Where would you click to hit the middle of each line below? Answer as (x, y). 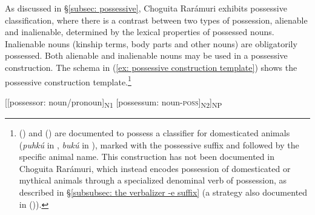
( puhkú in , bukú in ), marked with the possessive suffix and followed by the (159, 144)
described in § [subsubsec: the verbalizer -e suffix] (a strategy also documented (163, 192)
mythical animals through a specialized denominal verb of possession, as (153, 180)
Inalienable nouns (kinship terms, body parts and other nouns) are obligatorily (151, 43)
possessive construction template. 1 (68, 81)
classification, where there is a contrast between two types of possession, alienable (156, 20)
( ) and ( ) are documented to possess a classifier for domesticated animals (154, 132)
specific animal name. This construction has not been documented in (147, 157)
